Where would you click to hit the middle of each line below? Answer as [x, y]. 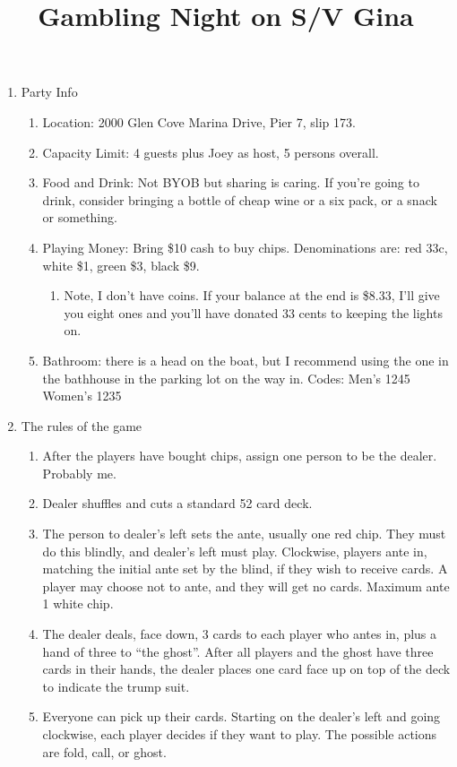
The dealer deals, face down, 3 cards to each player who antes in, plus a [240, 634]
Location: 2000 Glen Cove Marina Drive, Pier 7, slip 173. [199, 121]
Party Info [49, 92]
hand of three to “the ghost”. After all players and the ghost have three [238, 651]
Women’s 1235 [82, 396]
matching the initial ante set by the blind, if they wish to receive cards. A [245, 569]
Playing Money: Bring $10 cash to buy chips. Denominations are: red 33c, [245, 247]
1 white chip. [78, 603]
